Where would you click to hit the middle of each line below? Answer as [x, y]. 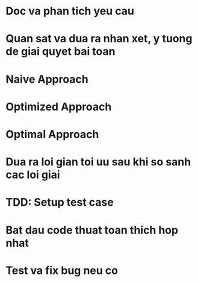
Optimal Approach [52, 134]
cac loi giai [33, 175]
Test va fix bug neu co [62, 270]
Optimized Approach [59, 107]
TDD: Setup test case [60, 202]
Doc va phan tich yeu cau [70, 11]
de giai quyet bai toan [60, 52]
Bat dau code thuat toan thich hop [92, 230]
